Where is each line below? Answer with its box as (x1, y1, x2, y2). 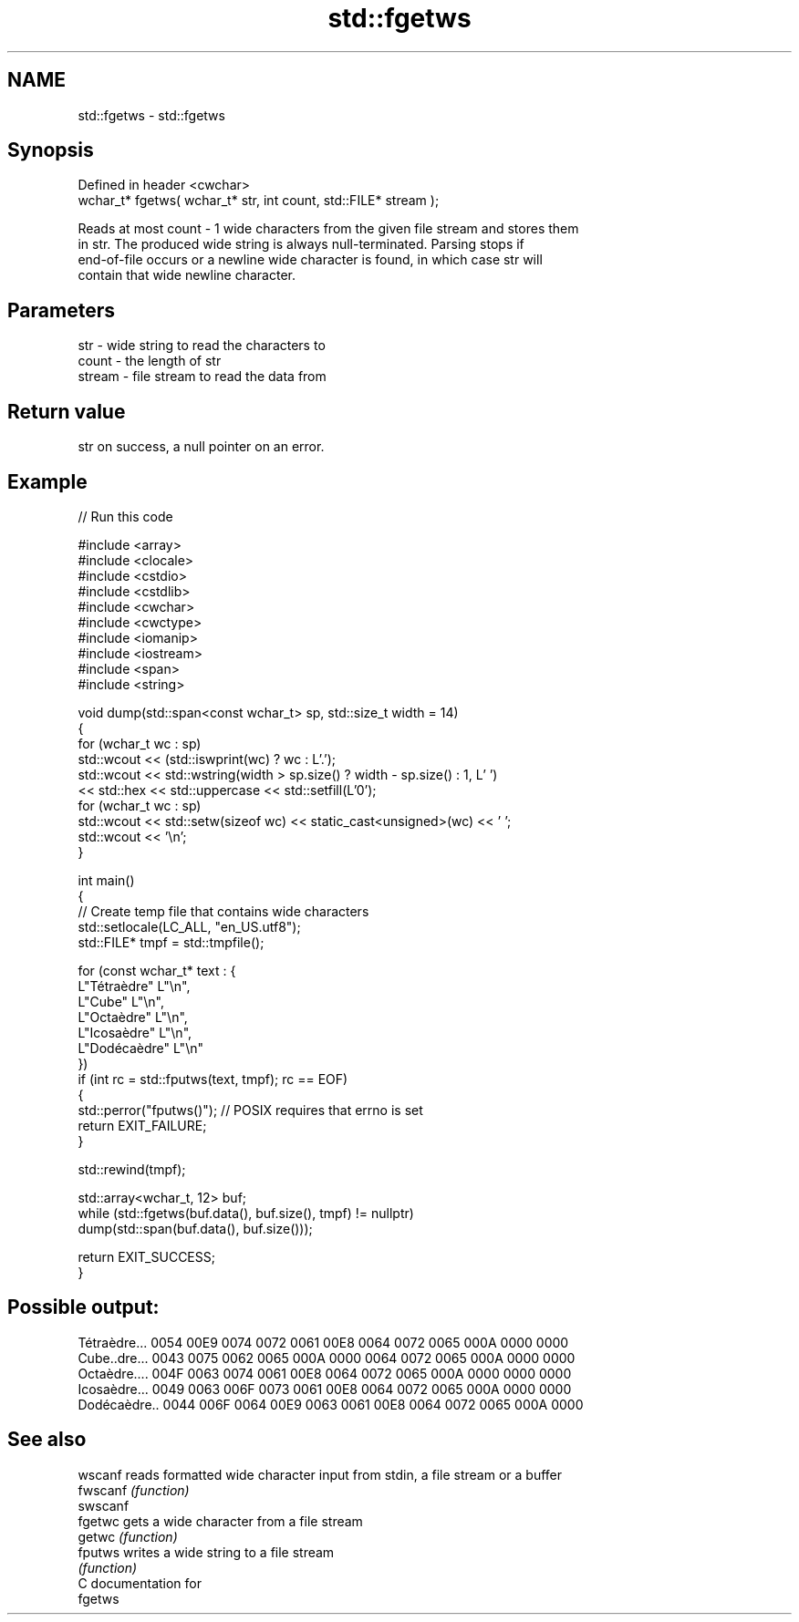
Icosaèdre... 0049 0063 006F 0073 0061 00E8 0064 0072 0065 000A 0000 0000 (78, 1380, 572, 1397)
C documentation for (78, 1575, 202, 1591)
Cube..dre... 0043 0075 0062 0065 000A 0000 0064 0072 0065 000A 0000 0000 (78, 1349, 576, 1366)
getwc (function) (78, 1528, 178, 1545)
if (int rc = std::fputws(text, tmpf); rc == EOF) (78, 1070, 348, 1087)
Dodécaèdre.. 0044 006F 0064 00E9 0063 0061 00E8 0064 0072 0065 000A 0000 (78, 1396, 584, 1412)
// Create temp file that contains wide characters (78, 903, 369, 919)
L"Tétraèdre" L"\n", (78, 977, 191, 994)
